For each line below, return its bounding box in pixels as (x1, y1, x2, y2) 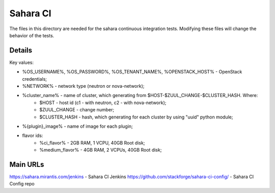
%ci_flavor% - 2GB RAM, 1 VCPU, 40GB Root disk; (39, 139, 145, 146)
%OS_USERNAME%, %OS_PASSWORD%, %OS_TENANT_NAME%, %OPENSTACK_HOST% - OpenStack (22, 69, 242, 75)
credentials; (22, 76, 47, 82)
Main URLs (9, 160, 44, 168)
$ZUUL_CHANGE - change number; (39, 107, 115, 113)
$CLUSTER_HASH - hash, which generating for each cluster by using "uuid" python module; (39, 114, 233, 120)
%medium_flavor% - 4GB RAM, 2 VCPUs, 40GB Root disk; (39, 147, 162, 153)
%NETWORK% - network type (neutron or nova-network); (22, 83, 145, 89)
